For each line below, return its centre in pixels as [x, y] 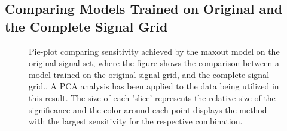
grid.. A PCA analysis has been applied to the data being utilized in [154, 86]
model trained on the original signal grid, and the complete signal [149, 74]
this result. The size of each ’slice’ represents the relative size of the [152, 97]
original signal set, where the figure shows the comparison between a [154, 63]
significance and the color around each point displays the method [148, 109]
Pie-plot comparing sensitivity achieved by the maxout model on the [154, 51]
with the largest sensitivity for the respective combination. [136, 121]
